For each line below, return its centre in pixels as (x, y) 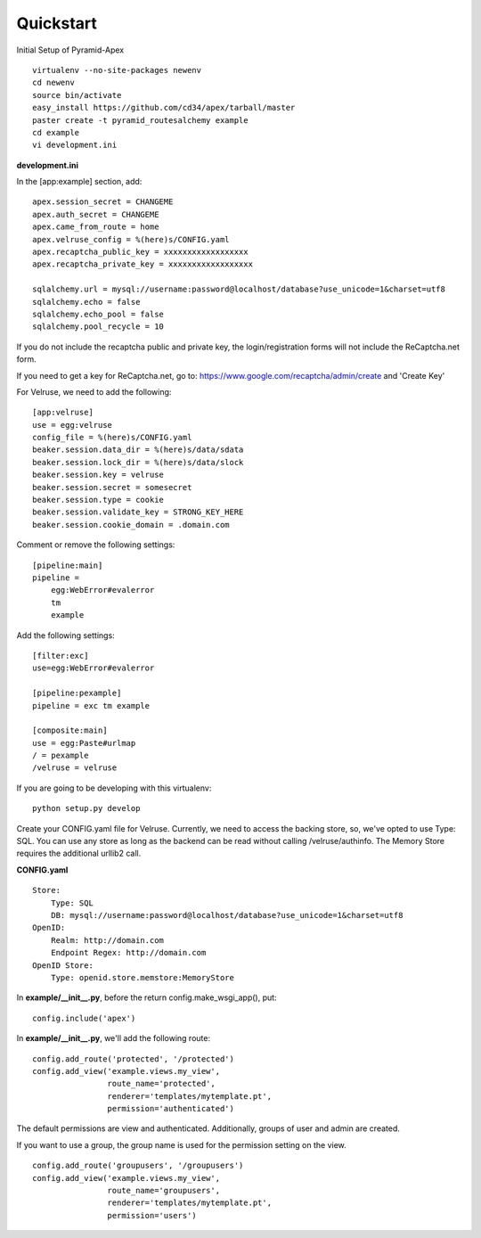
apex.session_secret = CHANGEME (103, 202)
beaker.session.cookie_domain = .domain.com (131, 525)
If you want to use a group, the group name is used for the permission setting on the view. (181, 1144)
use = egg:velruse (73, 425)
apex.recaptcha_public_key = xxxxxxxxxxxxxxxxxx (140, 252)
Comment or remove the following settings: (96, 545)
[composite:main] (70, 730)
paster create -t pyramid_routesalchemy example (140, 120)
